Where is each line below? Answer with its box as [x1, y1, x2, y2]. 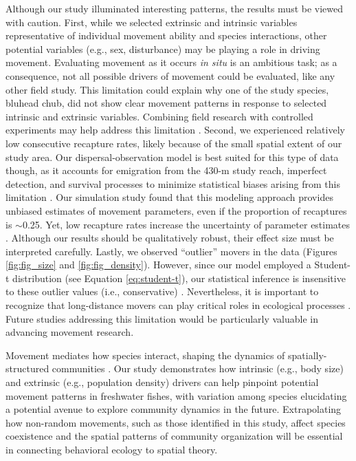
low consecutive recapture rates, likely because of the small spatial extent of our [5, 136, 342, 150]
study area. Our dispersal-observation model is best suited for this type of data [5, 149, 339, 164]
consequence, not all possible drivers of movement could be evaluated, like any [5, 68, 335, 83]
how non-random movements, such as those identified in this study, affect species [5, 415, 346, 429]
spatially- [288, 347, 327, 362]
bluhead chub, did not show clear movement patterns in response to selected [5, 96, 327, 110]
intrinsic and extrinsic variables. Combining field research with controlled [5, 109, 313, 123]
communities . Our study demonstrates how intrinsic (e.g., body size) [52, 361, 344, 376]
